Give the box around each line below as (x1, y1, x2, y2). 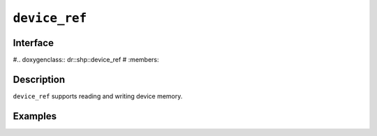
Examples (13, 110, 57, 122)
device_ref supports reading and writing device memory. (13, 91, 183, 100)
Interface (13, 37, 54, 49)
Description (13, 73, 66, 85)
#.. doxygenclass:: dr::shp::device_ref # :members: (13, 56, 160, 64)
